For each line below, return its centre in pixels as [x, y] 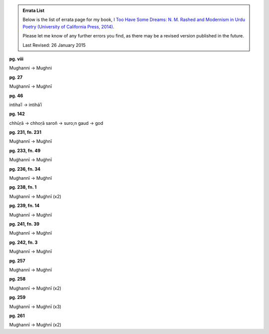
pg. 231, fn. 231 [25, 132]
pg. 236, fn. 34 [25, 169]
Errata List [34, 10]
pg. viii [16, 59]
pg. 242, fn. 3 [23, 242]
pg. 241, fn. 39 [24, 224]
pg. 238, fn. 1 [23, 187]
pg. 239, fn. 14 [24, 206]
